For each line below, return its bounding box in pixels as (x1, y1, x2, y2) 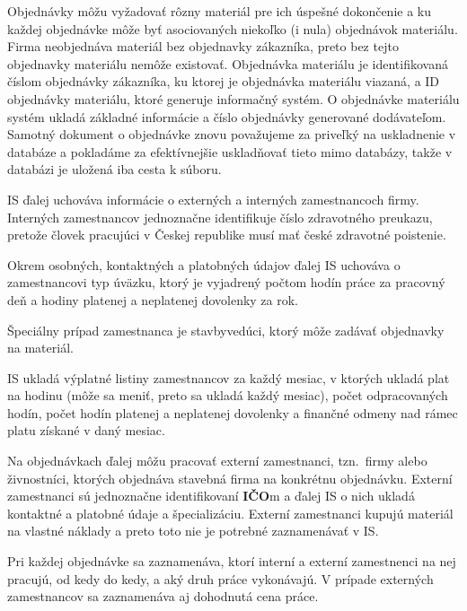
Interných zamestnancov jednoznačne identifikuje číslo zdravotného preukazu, (7, 207, 433, 226)
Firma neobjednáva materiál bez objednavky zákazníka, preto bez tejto (7, 37, 399, 56)
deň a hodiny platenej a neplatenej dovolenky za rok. (7, 290, 299, 309)
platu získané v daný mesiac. (7, 421, 165, 440)
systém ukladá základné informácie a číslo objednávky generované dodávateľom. (7, 107, 446, 126)
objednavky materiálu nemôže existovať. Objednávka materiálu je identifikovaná (7, 54, 448, 73)
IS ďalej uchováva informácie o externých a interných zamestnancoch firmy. (7, 189, 419, 208)
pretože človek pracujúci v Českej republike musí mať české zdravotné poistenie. (7, 225, 446, 244)
